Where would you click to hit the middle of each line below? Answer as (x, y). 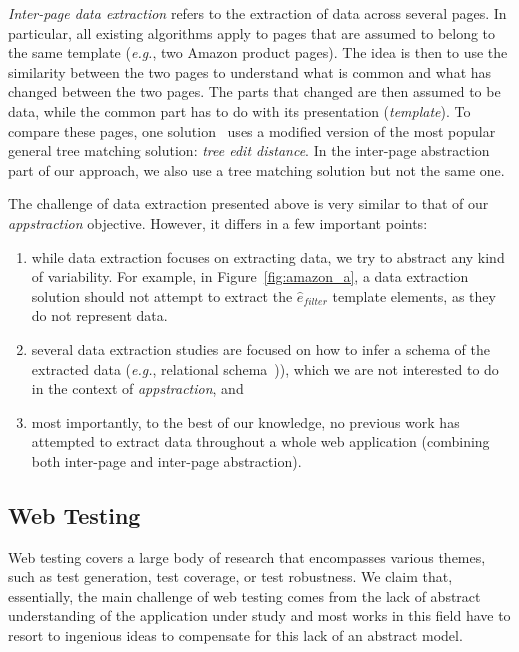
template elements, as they (414, 295)
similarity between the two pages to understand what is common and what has (250, 71)
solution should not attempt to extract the (162, 295)
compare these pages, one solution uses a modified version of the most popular (252, 130)
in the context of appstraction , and (137, 388)
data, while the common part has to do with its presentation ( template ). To (239, 110)
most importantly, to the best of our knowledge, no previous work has (245, 421)
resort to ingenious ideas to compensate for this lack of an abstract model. (235, 635)
